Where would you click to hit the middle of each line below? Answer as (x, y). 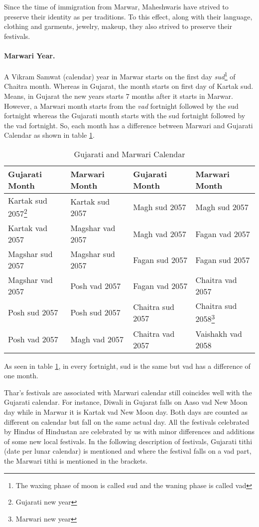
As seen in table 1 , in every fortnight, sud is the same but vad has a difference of (127, 366)
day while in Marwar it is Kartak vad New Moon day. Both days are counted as (126, 412)
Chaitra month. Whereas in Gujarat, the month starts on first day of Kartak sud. (129, 86)
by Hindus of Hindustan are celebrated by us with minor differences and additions (129, 431)
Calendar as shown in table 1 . (49, 135)
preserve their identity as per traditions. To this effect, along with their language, (128, 16)
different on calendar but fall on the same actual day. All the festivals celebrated (127, 421)
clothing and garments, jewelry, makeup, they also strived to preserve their (118, 26)
